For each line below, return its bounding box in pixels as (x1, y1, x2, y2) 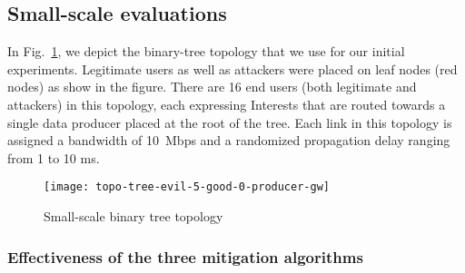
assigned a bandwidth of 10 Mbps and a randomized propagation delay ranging (7, 131, 450, 150)
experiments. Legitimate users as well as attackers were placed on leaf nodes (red (7, 59, 458, 78)
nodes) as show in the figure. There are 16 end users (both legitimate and (7, 77, 417, 96)
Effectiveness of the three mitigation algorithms (7, 245, 363, 268)
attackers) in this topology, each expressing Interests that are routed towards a (7, 94, 446, 113)
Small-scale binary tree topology (44, 207, 223, 226)
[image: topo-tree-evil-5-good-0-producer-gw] (44, 180, 330, 194)
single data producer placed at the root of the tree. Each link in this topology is (7, 112, 452, 132)
